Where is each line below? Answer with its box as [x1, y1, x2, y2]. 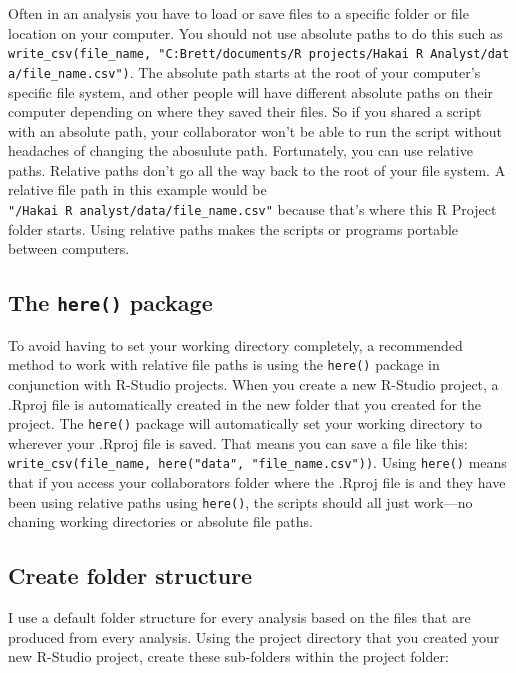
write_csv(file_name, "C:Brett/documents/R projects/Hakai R [8, 47, 424, 62]
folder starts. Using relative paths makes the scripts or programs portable [8, 218, 459, 239]
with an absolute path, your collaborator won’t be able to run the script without [8, 120, 502, 141]
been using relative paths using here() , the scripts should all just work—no [8, 491, 473, 512]
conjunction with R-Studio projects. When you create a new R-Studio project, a [8, 373, 499, 394]
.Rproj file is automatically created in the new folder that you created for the [8, 393, 481, 414]
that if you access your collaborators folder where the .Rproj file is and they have [8, 472, 506, 493]
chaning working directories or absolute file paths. [8, 511, 313, 532]
